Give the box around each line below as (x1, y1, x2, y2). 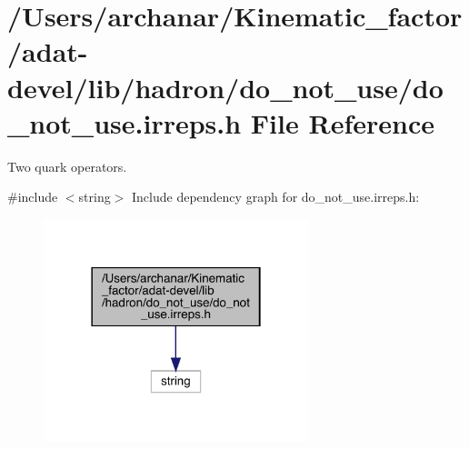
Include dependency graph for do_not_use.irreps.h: (132, 187, 420, 206)
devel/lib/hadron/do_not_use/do (7, 68, 444, 105)
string (78, 187, 111, 206)
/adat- (7, 33, 88, 70)
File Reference (250, 104, 434, 141)
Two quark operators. (7, 156, 127, 175)
